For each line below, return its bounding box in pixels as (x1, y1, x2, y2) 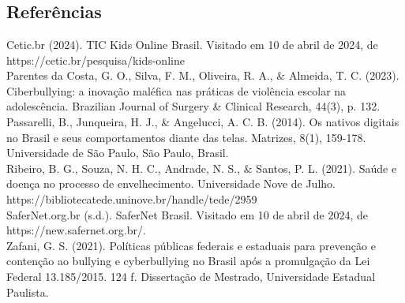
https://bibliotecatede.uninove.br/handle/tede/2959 (6, 190, 257, 207)
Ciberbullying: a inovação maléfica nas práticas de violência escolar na (6, 82, 347, 99)
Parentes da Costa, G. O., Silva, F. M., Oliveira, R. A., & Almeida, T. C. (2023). (6, 67, 399, 84)
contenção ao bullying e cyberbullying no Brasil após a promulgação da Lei (6, 252, 370, 269)
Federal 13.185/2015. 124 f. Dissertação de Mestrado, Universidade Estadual (6, 267, 376, 284)
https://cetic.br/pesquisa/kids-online (6, 51, 185, 68)
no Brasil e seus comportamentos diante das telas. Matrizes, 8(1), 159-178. (6, 129, 366, 145)
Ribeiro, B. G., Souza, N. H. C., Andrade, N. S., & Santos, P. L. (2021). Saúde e (6, 159, 397, 176)
